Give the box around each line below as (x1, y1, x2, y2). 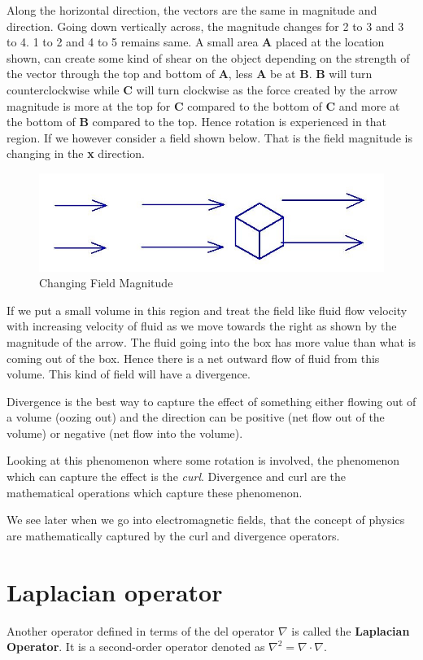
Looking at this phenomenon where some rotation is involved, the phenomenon (7, 452, 400, 469)
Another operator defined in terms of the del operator (7, 622, 275, 639)
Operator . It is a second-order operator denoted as (7, 638, 265, 655)
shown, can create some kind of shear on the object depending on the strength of (7, 49, 410, 66)
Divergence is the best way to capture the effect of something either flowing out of (7, 392, 416, 409)
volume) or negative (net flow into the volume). (7, 424, 243, 441)
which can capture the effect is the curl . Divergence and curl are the (7, 468, 346, 485)
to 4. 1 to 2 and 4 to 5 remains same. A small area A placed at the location (7, 33, 385, 50)
